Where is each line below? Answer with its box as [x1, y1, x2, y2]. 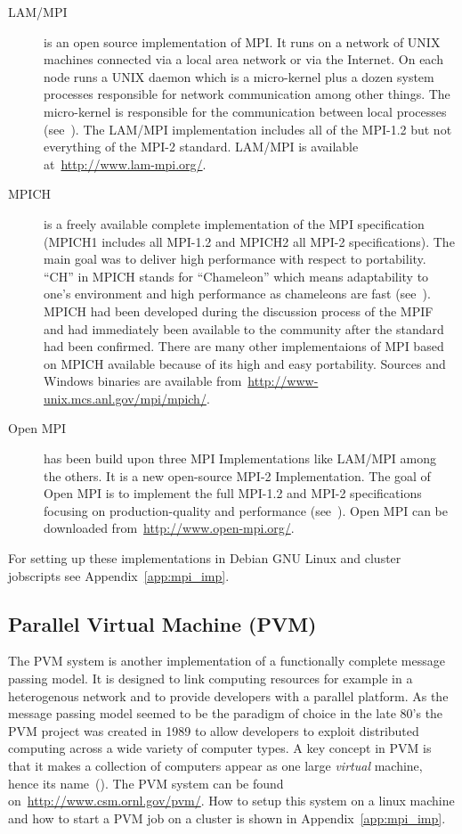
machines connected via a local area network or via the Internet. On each [44, 50, 443, 69]
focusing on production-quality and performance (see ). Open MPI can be [44, 501, 448, 519]
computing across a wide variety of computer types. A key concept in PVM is [8, 739, 432, 757]
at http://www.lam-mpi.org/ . [44, 154, 207, 173]
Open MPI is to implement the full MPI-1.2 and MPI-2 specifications [44, 484, 422, 503]
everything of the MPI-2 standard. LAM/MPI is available [44, 137, 359, 156]
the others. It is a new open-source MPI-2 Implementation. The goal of [44, 466, 431, 485]
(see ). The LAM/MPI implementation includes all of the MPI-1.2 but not [44, 119, 452, 138]
